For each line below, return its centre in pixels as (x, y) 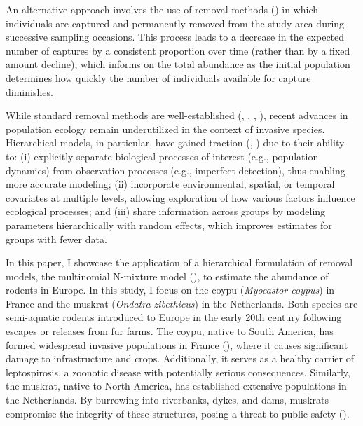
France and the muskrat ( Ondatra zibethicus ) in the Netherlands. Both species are (182, 303)
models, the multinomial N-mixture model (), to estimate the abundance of (167, 276)
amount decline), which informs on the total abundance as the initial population (178, 64)
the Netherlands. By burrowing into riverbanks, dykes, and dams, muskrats (167, 400)
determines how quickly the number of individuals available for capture (158, 77)
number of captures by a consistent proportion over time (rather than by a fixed (178, 50)
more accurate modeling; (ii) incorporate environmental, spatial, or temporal (170, 184)
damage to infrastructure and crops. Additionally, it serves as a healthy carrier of (180, 358)
